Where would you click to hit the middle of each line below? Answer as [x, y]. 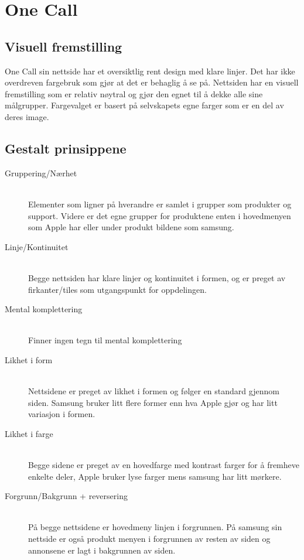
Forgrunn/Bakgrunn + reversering [66, 496]
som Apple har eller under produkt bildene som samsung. [131, 227]
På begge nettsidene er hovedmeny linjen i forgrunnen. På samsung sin [155, 527]
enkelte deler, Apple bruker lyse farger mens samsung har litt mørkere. [155, 476]
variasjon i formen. [62, 414]
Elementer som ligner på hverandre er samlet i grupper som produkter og [160, 204]
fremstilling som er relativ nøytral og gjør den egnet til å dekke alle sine [134, 93]
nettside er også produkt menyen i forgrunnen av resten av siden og [149, 538]
